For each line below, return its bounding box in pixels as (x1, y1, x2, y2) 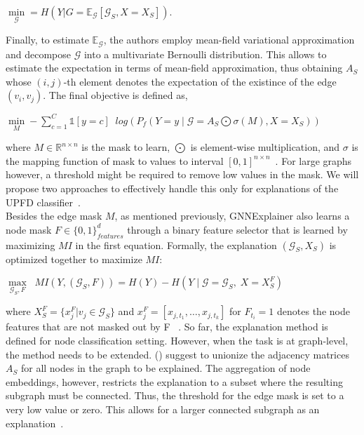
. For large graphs (275, 153, 352, 168)
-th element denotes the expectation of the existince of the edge (63, 74, 337, 88)
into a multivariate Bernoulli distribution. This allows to (83, 46, 327, 61)
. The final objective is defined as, (43, 88, 188, 102)
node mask (6, 222, 52, 236)
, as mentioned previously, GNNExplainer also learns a (114, 208, 350, 223)
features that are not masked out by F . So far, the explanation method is (6, 319, 328, 334)
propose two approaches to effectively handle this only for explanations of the (6, 180, 339, 195)
